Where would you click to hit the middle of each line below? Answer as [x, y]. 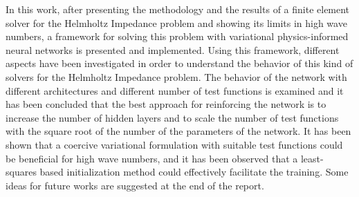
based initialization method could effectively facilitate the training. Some [194, 172]
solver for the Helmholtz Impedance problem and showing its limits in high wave [176, 22]
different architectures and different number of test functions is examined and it [175, 90]
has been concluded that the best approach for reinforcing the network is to [166, 104]
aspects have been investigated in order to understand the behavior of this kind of [179, 63]
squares [21, 172]
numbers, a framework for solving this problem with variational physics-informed [177, 36]
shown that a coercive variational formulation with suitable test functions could [174, 144]
